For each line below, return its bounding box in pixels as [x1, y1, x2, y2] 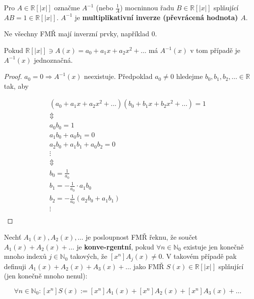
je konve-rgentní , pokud [76, 241, 154, 251]
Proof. [4, 71, 22, 81]
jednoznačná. [33, 54, 73, 65]
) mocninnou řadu [120, 2, 174, 12]
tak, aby [4, 80, 29, 91]
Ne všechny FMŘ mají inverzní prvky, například [4, 28, 149, 39]
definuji [4, 261, 27, 271]
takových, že [70, 251, 108, 261]
